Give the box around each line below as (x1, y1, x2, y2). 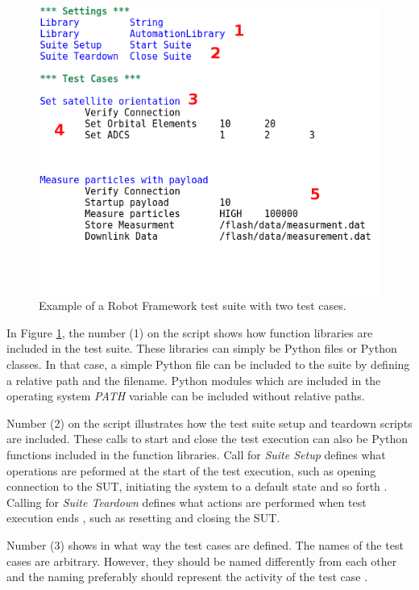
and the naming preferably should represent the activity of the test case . (6, 568, 368, 585)
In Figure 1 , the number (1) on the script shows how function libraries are (6, 324, 373, 341)
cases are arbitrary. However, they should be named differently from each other (6, 552, 397, 569)
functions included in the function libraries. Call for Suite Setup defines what (6, 446, 386, 463)
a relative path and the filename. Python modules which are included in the (6, 371, 381, 388)
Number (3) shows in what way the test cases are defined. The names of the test (6, 536, 404, 553)
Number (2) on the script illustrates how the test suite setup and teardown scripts (6, 414, 413, 431)
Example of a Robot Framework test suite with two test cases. (39, 297, 346, 314)
